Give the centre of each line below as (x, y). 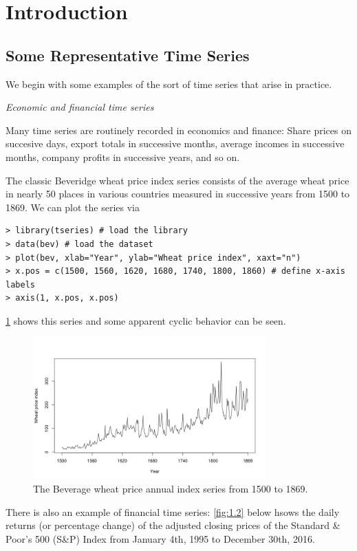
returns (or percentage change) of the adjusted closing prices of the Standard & (173, 525)
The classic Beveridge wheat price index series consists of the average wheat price (177, 180)
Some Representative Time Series (128, 55)
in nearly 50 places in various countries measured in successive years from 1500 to (178, 194)
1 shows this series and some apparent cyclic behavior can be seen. (146, 320)
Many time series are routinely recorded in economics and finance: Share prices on (179, 130)
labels (20, 284)
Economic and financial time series (80, 107)
